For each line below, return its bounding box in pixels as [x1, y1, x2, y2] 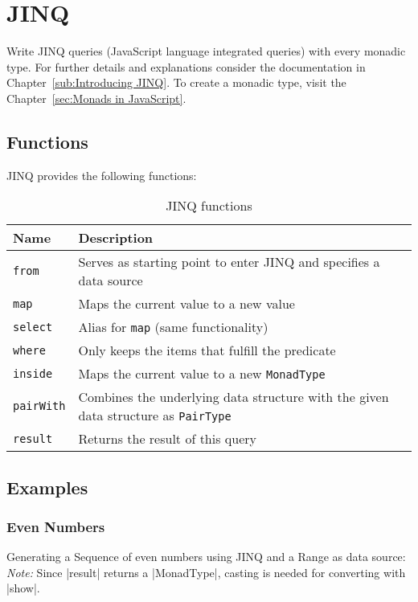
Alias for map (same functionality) [78, 317, 268, 337]
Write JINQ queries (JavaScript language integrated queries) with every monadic [6, 43, 406, 59]
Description [78, 228, 154, 248]
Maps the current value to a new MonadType [78, 364, 326, 383]
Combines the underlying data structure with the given [78, 387, 389, 407]
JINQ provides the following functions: [6, 166, 197, 183]
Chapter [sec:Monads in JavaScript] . [6, 89, 186, 106]
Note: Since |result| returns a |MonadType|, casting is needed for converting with [6, 563, 406, 580]
